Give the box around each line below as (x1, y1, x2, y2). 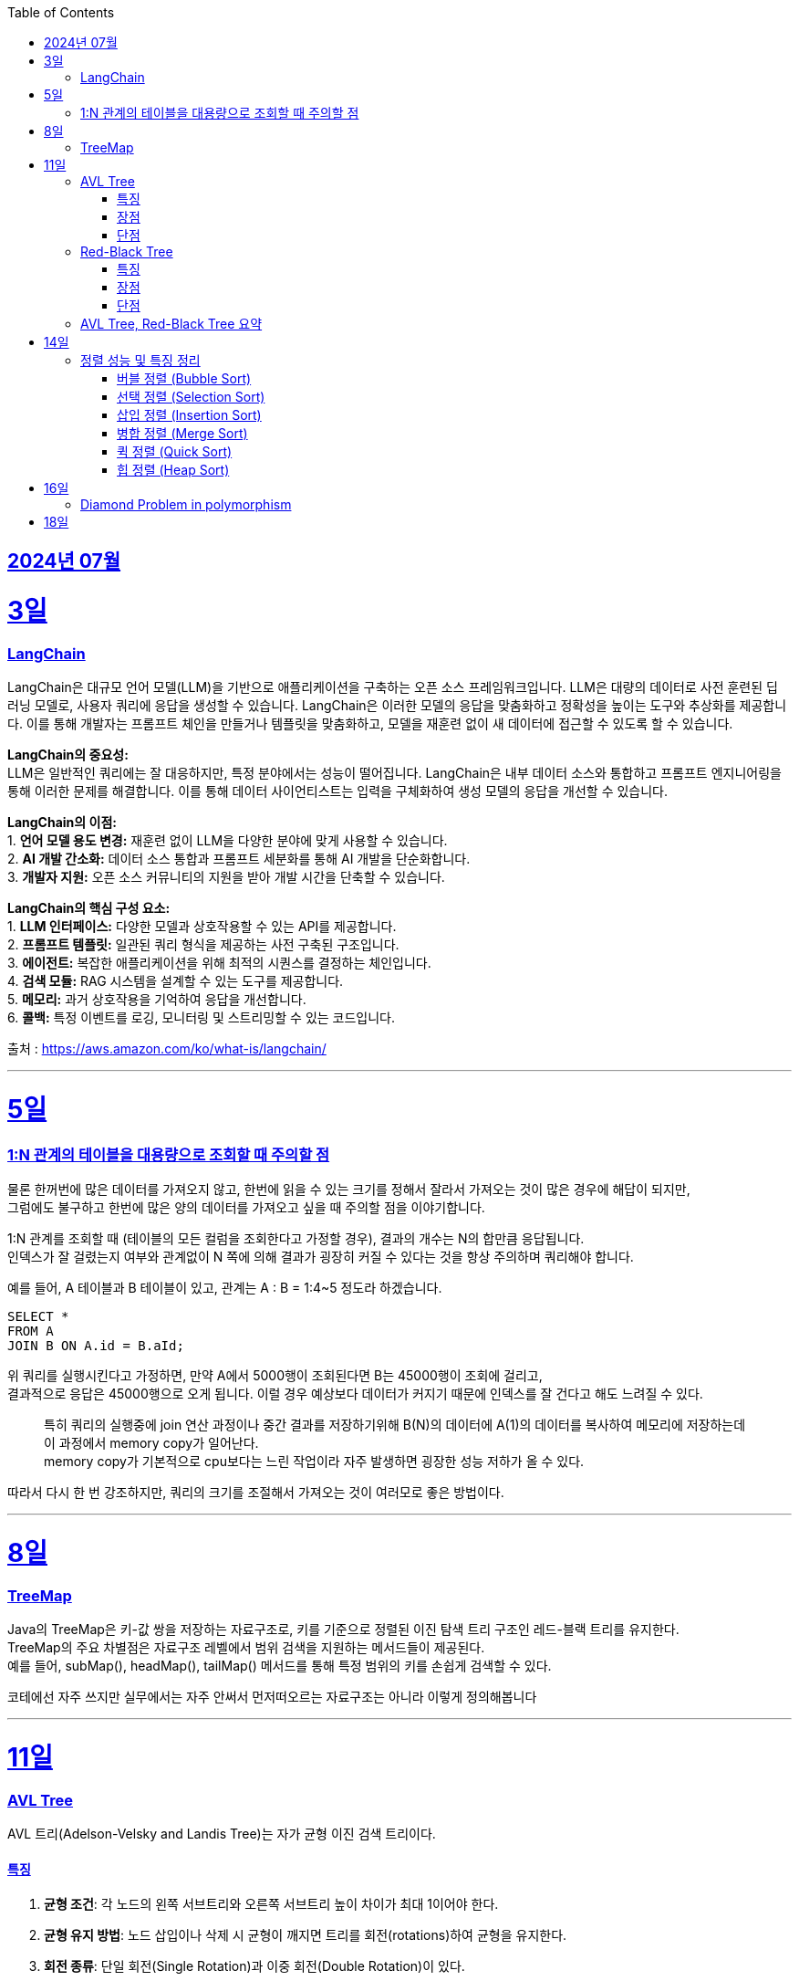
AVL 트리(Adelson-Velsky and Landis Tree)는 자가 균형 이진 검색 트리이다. (7, 1825, 436, 1841)
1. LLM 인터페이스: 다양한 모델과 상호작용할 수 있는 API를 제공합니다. (7, 918, 397, 935)
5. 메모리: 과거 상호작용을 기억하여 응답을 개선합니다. (7, 991, 306, 1008)
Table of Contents (7, 5, 115, 20)
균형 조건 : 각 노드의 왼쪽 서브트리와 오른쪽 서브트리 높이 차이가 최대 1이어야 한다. (44, 1896, 499, 1913)
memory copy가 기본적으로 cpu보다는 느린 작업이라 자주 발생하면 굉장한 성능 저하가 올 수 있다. (44, 1453, 585, 1470)
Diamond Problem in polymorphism (80, 497, 292, 512)
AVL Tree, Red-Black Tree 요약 (80, 316, 263, 331)
